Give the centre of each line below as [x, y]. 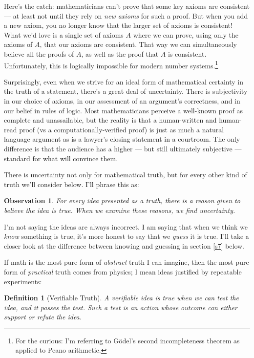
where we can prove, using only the [186, 34]
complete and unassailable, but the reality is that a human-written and [110, 120]
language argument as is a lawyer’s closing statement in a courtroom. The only [122, 139]
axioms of [18, 44]
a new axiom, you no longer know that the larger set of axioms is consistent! [118, 25]
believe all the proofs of [39, 53]
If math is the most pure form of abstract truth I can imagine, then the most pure [127, 262]
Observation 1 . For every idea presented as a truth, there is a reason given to [122, 200]
